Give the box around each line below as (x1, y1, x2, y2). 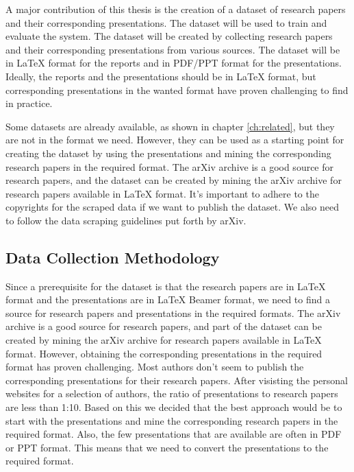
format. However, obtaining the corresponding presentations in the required (5, 346, 323, 360)
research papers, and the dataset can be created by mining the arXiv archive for (5, 173, 342, 187)
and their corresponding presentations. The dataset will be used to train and (5, 15, 327, 29)
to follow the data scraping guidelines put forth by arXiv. (5, 213, 246, 227)
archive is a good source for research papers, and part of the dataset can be (5, 319, 322, 333)
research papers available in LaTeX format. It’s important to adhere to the (5, 186, 319, 200)
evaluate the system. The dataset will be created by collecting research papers (5, 29, 333, 43)
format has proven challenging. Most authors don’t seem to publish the (5, 359, 304, 374)
